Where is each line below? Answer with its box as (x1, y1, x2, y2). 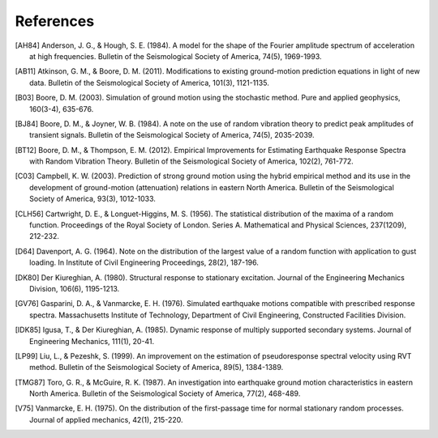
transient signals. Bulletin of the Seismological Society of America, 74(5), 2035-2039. (29, 130, 315, 140)
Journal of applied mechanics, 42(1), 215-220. (29, 415, 183, 424)
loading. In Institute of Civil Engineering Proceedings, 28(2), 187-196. (29, 257, 260, 267)
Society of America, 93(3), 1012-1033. (29, 194, 156, 204)
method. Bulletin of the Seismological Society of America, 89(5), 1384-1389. (29, 363, 284, 372)
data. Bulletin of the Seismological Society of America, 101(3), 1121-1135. (29, 78, 269, 87)
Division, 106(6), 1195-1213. (29, 283, 120, 293)
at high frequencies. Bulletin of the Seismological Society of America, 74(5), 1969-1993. (29, 51, 322, 61)
